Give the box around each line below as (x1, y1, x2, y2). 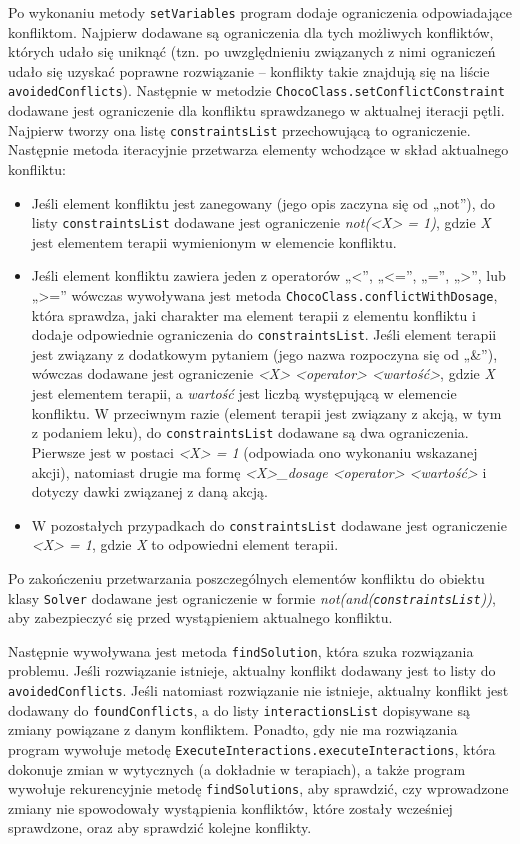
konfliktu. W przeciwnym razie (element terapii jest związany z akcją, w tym (31, 402, 502, 423)
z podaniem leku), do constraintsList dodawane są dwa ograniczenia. (31, 422, 469, 443)
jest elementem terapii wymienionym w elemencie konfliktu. (31, 231, 397, 252)
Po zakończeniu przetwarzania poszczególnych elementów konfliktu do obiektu (8, 567, 485, 588)
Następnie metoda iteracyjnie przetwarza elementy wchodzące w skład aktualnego (8, 139, 509, 160)
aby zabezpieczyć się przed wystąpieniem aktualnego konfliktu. (8, 607, 393, 628)
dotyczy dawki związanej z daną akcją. (31, 481, 268, 502)
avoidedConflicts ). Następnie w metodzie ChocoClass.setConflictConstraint (8, 80, 505, 101)
